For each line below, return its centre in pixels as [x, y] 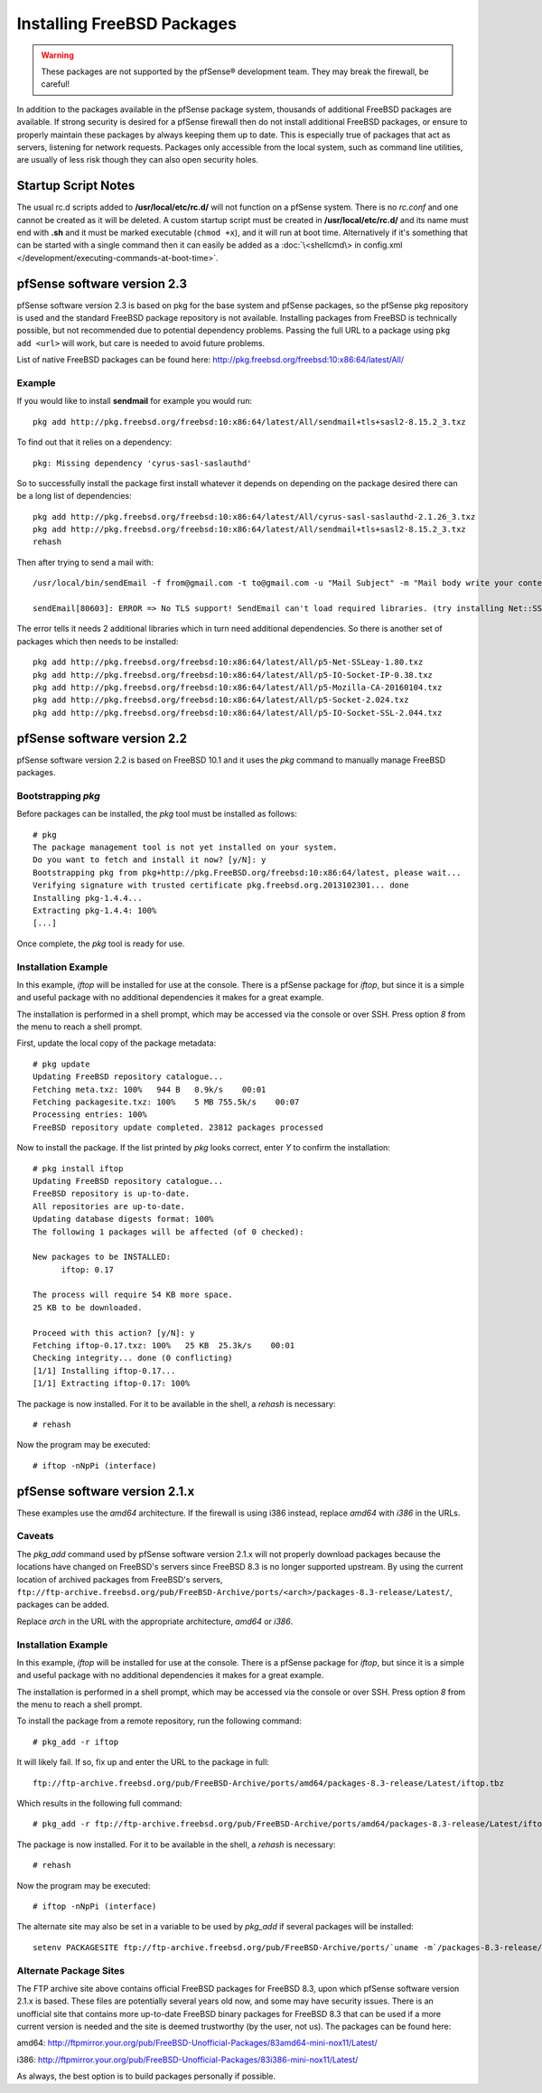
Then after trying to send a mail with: [85, 562]
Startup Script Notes [76, 186]
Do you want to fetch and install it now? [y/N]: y [150, 860]
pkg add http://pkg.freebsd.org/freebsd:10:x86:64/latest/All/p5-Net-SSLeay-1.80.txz [228, 662]
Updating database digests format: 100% [123, 1219]
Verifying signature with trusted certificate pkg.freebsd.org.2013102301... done [221, 885]
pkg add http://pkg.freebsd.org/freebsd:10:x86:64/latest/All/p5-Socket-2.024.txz [221, 700]
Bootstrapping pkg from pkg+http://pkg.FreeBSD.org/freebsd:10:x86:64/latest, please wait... [247, 873]
